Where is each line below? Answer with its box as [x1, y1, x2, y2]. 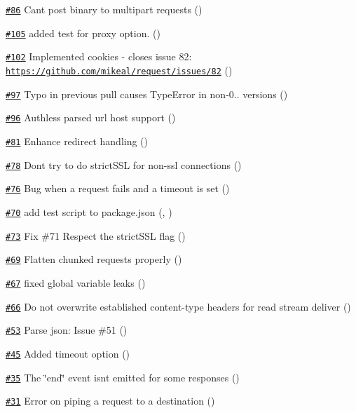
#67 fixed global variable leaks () [6, 275, 146, 290]
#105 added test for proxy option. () [6, 25, 160, 40]
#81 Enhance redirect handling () [6, 133, 149, 148]
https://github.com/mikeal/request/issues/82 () [6, 62, 233, 77]
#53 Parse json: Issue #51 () [6, 323, 128, 337]
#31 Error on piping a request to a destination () [6, 393, 215, 408]
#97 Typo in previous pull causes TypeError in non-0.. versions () [6, 86, 288, 101]
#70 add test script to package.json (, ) [6, 204, 172, 219]
